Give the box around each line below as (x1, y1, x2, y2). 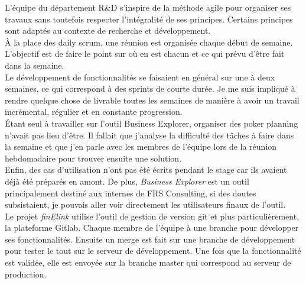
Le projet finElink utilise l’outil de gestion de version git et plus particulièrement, (5, 209, 300, 222)
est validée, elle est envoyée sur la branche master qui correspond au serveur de (5, 256, 291, 269)
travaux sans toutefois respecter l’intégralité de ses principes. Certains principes (5, 12, 293, 25)
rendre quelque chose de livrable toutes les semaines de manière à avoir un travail (5, 93, 300, 106)
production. (5, 267, 47, 280)
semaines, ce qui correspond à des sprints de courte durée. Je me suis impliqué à (5, 82, 295, 95)
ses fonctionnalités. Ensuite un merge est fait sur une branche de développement (5, 233, 295, 245)
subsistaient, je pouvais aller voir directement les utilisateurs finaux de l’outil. (5, 198, 286, 211)
